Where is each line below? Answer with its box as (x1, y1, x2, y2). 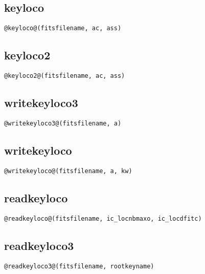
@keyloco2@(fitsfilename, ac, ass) (4, 72, 125, 80)
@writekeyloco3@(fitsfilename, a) (4, 119, 122, 127)
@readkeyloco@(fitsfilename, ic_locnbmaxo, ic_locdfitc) (4, 215, 202, 222)
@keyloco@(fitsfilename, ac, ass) (4, 25, 122, 32)
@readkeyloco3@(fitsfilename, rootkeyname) (4, 262, 154, 270)
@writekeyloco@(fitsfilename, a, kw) (4, 167, 132, 175)
